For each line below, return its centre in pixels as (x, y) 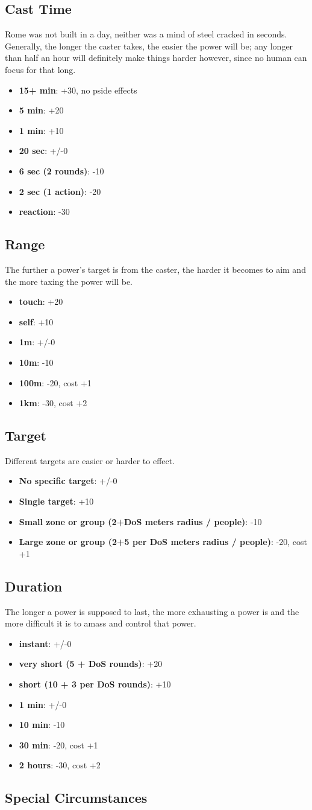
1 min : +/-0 (43, 704)
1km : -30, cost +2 (53, 403)
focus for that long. (40, 69)
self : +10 (36, 321)
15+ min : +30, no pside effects (78, 90)
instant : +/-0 (45, 643)
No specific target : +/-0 (68, 481)
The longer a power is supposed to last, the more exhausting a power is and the (152, 611)
